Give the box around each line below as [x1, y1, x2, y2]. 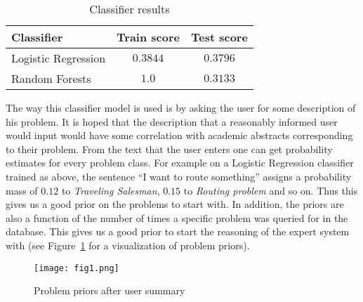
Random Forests [11, 70, 91, 86]
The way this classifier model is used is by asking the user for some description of [6, 100, 356, 114]
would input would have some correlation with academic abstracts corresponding [6, 128, 353, 143]
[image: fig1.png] [34, 263, 119, 273]
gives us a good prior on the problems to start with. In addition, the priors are [6, 197, 344, 211]
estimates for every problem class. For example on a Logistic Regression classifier [6, 155, 354, 170]
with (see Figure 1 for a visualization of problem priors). [6, 237, 250, 252]
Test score [190, 29, 248, 45]
